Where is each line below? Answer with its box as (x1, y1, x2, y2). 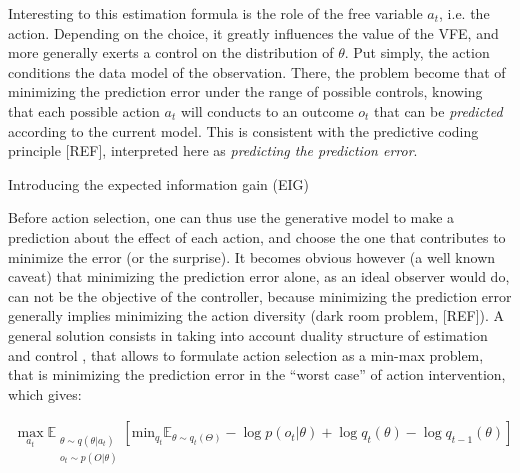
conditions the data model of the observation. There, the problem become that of (8, 61, 506, 82)
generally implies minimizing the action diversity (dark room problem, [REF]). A (8, 305, 505, 326)
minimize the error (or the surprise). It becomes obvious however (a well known (8, 246, 496, 267)
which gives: (8, 383, 82, 404)
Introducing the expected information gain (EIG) (8, 173, 310, 194)
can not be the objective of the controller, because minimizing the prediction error (8, 285, 512, 306)
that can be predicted (374, 100, 503, 121)
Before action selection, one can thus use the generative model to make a (8, 207, 455, 228)
